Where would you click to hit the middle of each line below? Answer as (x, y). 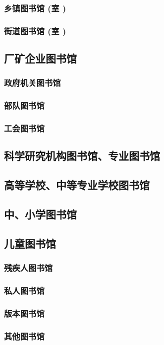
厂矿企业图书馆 (40, 58)
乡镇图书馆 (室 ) (35, 8)
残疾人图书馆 (28, 268)
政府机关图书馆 (32, 83)
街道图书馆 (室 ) (35, 31)
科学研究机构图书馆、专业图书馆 (82, 156)
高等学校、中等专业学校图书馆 (77, 185)
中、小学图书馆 (40, 214)
